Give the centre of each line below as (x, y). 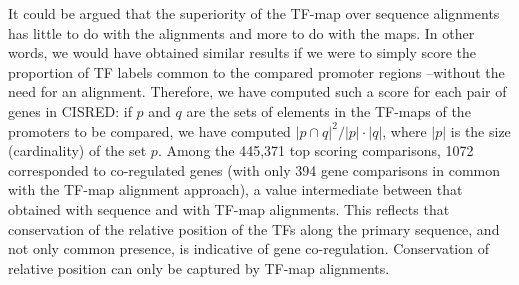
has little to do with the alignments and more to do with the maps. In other (241, 32)
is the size (480, 130)
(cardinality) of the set (77, 150)
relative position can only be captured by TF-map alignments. (199, 267)
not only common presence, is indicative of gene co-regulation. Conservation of (248, 248)
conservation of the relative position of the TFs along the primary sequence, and (254, 228)
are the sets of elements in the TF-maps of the (328, 110)
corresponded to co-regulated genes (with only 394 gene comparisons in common (254, 169)
